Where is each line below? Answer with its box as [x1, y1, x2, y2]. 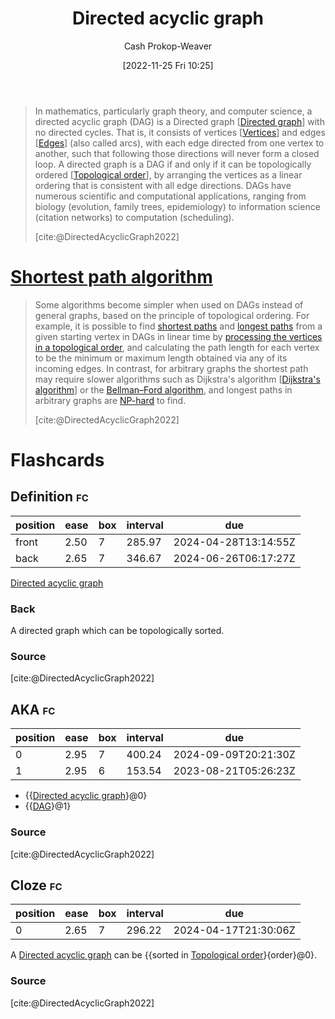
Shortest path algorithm [10, 266, 213, 289]
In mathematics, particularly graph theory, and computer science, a [34, 105, 313, 117]
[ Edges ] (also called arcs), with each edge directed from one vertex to [34, 137, 325, 149]
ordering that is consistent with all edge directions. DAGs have [34, 179, 292, 191]
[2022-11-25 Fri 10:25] [122, 59, 214, 71]
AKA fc [10, 701, 56, 718]
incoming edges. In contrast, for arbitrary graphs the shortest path [34, 362, 309, 374]
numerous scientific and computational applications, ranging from [34, 190, 307, 202]
